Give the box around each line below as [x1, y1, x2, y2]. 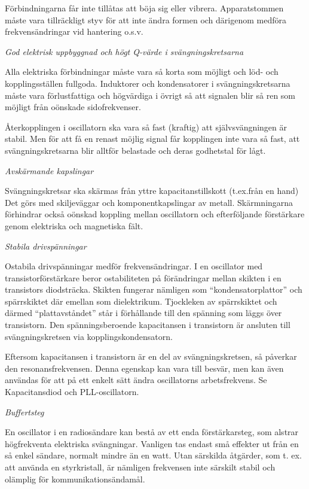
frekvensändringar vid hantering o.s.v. [5, 25, 143, 38]
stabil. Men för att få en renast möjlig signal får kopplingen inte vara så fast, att [5, 132, 300, 145]
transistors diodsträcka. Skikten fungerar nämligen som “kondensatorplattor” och [5, 283, 302, 296]
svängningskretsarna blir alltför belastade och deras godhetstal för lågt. [5, 144, 266, 156]
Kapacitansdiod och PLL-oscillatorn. [5, 385, 139, 398]
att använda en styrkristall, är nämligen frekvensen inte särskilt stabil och [5, 461, 276, 473]
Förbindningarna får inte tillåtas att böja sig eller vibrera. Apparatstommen [5, 2, 284, 14]
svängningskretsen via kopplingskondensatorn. [5, 330, 173, 342]
